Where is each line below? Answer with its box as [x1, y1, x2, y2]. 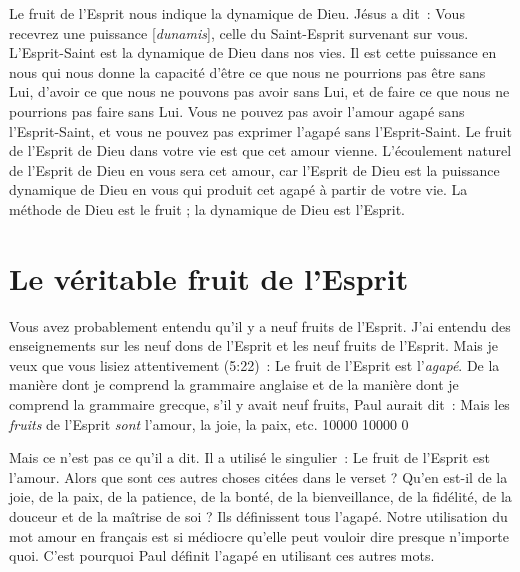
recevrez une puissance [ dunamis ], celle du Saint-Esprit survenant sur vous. [9, 22, 469, 43]
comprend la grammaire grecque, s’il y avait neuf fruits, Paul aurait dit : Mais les [9, 394, 510, 415]
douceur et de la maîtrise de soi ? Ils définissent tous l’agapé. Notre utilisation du [9, 506, 508, 526]
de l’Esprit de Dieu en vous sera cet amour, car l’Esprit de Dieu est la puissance [9, 159, 500, 180]
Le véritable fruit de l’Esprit [9, 257, 409, 298]
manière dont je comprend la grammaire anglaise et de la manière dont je [9, 374, 459, 395]
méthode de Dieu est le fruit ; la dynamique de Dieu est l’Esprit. [9, 198, 406, 219]
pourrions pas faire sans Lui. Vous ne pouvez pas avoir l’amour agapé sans [9, 100, 465, 121]
